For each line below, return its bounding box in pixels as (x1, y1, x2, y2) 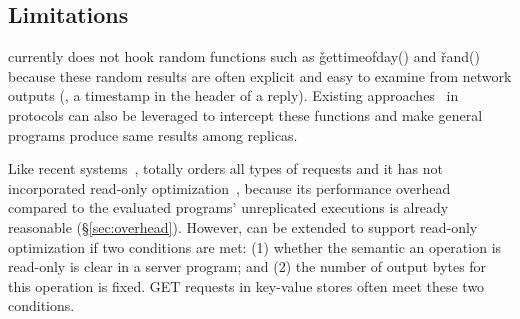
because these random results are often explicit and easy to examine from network (8, 65, 512, 86)
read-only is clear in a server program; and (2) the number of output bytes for (8, 256, 487, 277)
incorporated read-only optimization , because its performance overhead (8, 177, 451, 198)
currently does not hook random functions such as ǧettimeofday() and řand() (8, 46, 480, 67)
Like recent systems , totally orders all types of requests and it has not (8, 158, 443, 179)
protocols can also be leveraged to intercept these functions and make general (8, 104, 483, 125)
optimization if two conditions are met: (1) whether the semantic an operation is (8, 236, 502, 257)
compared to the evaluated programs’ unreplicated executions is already (8, 197, 449, 218)
